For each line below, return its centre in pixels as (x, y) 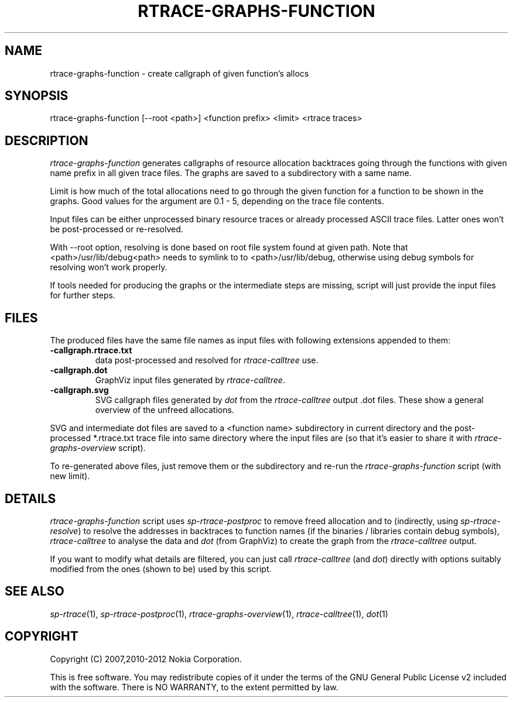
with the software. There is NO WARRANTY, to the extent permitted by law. (194, 687)
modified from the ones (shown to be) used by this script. (161, 569)
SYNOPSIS (37, 96)
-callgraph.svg (79, 390)
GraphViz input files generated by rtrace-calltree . (190, 380)
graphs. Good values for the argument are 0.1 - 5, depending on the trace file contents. (217, 201)
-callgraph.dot (79, 370)
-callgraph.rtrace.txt (91, 350)
